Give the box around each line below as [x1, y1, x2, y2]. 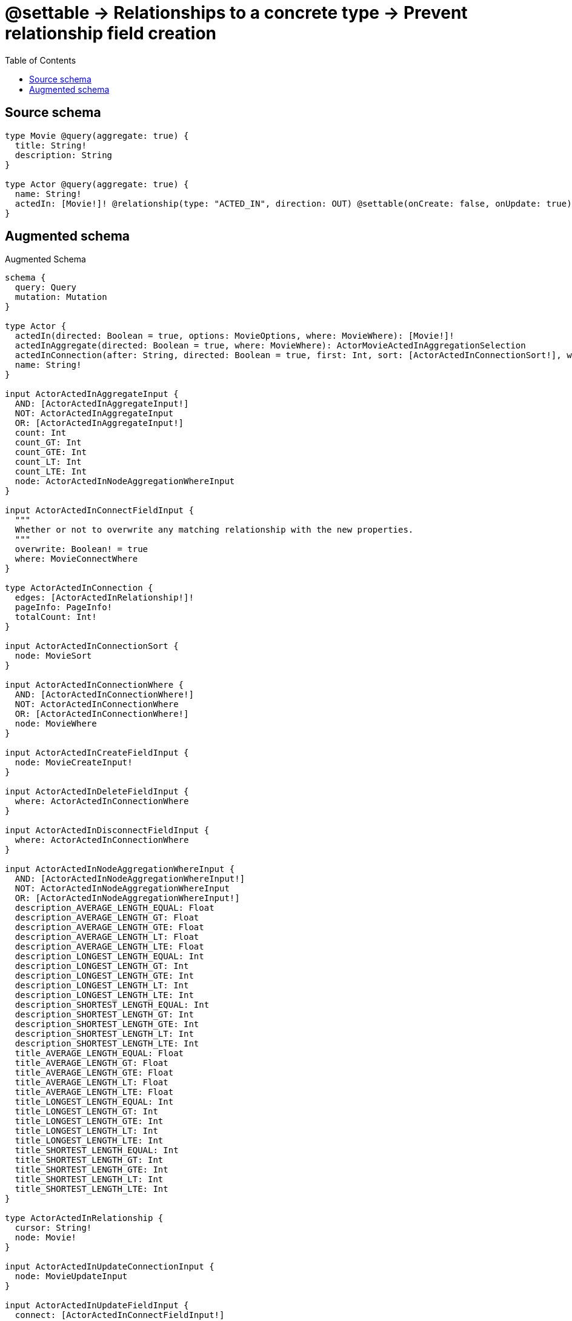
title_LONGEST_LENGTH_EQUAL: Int [15, 1097, 174, 1107]
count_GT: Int [15, 438, 82, 448]
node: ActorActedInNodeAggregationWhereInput [15, 476, 235, 487]
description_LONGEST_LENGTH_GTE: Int [15, 971, 194, 981]
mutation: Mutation [15, 292, 107, 302]
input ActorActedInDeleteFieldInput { [5, 787, 189, 797]
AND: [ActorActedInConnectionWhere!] [15, 690, 194, 700]
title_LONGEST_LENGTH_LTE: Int [15, 1136, 164, 1146]
